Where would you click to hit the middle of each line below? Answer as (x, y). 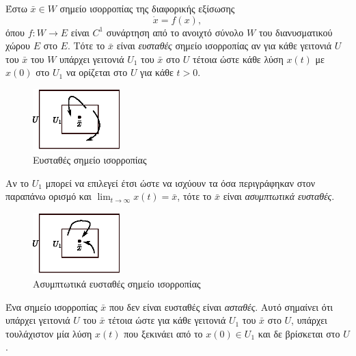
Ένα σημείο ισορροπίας (52, 306)
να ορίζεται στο (97, 72)
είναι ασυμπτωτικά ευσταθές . (279, 196)
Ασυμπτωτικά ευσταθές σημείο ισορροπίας (117, 283)
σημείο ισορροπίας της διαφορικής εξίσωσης (147, 8)
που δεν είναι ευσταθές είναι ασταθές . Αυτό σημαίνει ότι (221, 306)
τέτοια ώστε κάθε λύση (238, 59)
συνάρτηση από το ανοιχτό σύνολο (175, 32)
